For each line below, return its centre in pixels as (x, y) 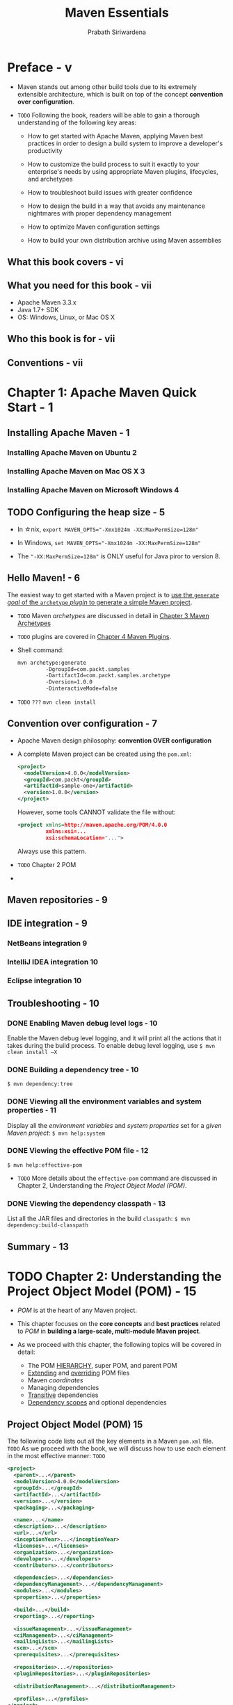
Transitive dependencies (63, 1395)
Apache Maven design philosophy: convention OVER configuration (114, 740)
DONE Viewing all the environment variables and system (104, 1101)
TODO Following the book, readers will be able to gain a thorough (109, 115)
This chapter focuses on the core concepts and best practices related (119, 1324)
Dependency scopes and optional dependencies (97, 1403)
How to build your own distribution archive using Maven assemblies (124, 240)
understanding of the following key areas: (77, 122)
